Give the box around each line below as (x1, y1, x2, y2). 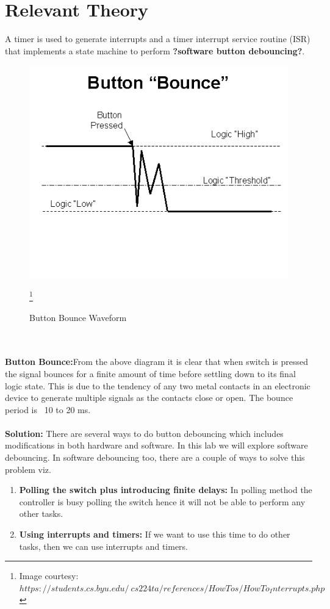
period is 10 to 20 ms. (5, 403, 91, 416)
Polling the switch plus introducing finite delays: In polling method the (19, 483, 312, 496)
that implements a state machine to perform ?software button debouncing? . (5, 44, 305, 57)
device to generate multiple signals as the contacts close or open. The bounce (5, 391, 293, 404)
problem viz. (5, 463, 51, 475)
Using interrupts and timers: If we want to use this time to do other (19, 528, 290, 541)
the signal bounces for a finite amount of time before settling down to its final (5, 367, 296, 380)
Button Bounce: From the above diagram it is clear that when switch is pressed (5, 355, 308, 368)
